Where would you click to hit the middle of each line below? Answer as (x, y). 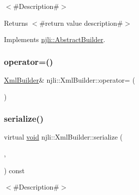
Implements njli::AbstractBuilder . (55, 39)
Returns (16, 23)
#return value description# (81, 23)
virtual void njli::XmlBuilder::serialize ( (63, 137)
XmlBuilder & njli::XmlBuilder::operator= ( (69, 80)
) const (15, 170)
